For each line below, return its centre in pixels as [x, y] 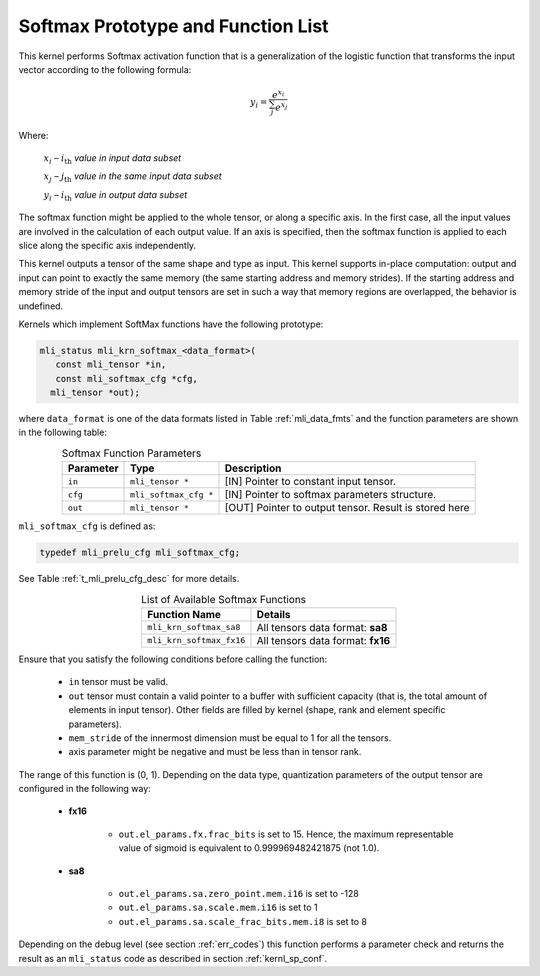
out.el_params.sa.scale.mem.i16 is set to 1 [218, 907]
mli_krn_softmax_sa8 [193, 627]
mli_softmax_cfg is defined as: [87, 526]
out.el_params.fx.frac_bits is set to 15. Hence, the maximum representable [286, 834]
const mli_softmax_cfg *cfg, [127, 378]
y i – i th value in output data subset [115, 195]
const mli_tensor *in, [111, 364]
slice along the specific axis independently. [107, 245]
